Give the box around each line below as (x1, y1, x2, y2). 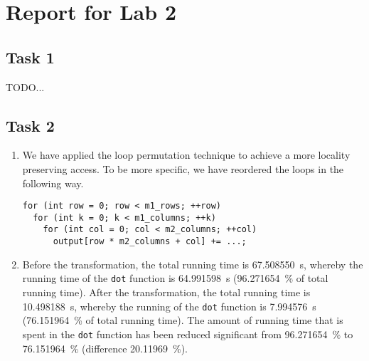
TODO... (6, 79, 45, 94)
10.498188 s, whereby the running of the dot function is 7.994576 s (22, 298, 316, 313)
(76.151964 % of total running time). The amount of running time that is (22, 313, 343, 328)
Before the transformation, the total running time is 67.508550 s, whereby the (22, 256, 363, 271)
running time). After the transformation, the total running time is (22, 285, 311, 300)
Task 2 (6, 114, 55, 136)
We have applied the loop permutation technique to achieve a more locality (22, 147, 351, 162)
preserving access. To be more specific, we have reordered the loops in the (22, 161, 344, 176)
